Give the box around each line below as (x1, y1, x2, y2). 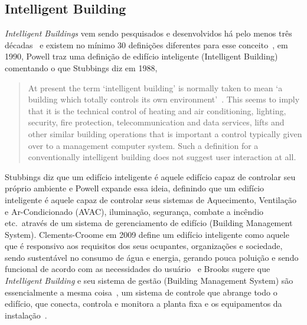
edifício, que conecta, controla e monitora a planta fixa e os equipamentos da (5, 297, 282, 310)
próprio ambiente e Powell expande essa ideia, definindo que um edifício (5, 182, 264, 194)
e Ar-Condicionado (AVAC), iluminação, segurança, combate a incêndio (5, 205, 264, 217)
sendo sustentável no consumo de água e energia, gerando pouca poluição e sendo (5, 251, 299, 263)
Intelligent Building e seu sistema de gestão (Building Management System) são (5, 274, 293, 287)
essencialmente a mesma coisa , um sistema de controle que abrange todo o (5, 286, 277, 298)
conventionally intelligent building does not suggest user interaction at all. (28, 151, 296, 163)
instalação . (5, 309, 47, 321)
